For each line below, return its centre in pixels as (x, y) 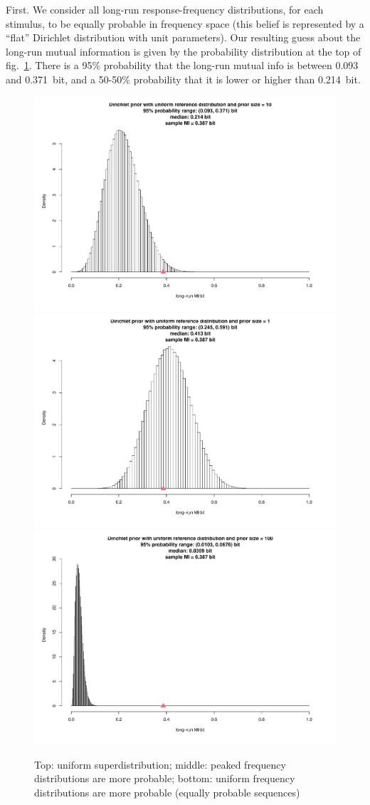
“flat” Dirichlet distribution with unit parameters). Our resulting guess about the (183, 37)
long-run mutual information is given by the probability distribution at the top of (184, 51)
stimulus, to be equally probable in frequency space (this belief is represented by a (185, 23)
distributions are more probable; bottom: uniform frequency (165, 778)
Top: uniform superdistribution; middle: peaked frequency (160, 764)
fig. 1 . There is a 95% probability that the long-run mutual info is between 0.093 (182, 65)
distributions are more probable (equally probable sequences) (167, 792)
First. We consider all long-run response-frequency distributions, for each (165, 9)
